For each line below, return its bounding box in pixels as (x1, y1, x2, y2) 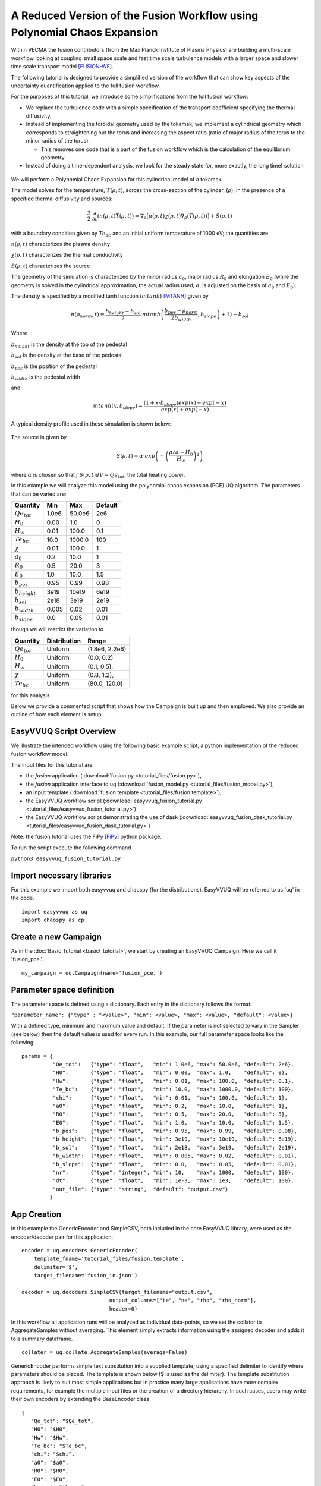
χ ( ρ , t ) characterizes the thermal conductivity (11, 251, 123, 259)
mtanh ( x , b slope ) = (93, 402, 143, 410)
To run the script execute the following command (11, 844, 131, 851)
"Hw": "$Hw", (30, 1434, 69, 1441)
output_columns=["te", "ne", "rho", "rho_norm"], (109, 1297, 257, 1304)
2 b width (171, 314, 191, 322)
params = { (21, 1053, 53, 1059)
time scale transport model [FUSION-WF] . (11, 63, 114, 70)
